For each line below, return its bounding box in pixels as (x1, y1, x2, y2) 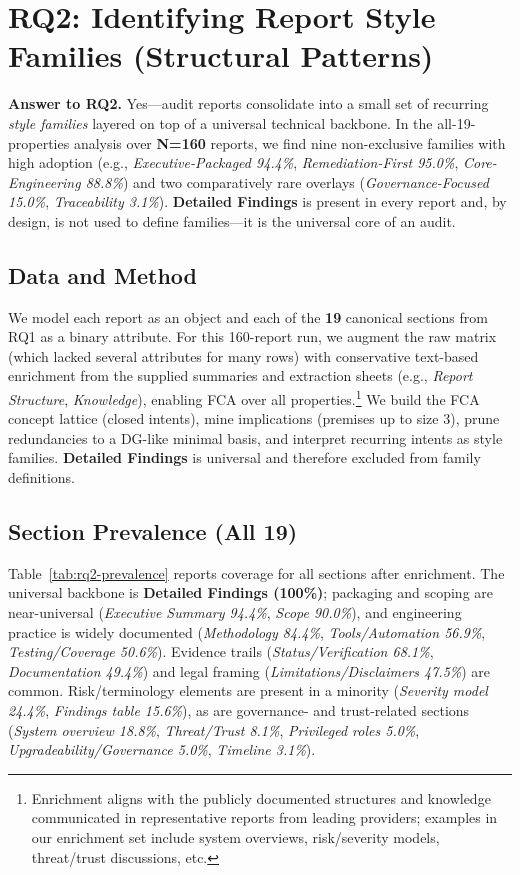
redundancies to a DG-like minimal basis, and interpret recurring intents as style (8, 427, 503, 448)
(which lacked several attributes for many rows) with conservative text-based (8, 345, 479, 366)
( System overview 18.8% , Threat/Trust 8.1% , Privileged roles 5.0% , (8, 719, 420, 740)
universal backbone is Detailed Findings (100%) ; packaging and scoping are (8, 582, 494, 603)
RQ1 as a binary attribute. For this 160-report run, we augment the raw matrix (8, 326, 497, 347)
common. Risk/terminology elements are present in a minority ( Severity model (8, 680, 488, 701)
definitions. (8, 467, 75, 488)
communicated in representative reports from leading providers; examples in (31, 807, 498, 828)
